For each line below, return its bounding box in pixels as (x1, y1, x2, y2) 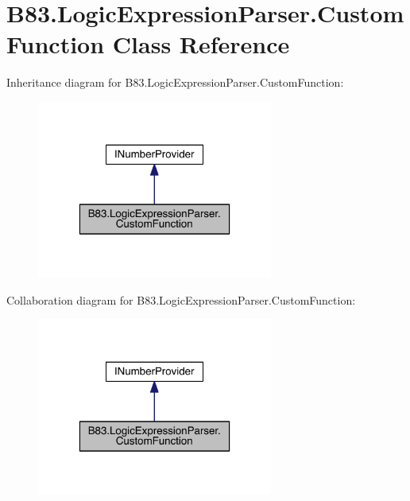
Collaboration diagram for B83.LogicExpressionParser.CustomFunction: (6, 291, 356, 308)
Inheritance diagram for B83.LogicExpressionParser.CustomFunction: (6, 74, 344, 91)
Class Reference (112, 28, 290, 60)
